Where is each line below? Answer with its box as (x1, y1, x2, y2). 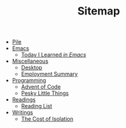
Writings (12, 109, 33, 116)
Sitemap (77, 4, 121, 18)
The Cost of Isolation (21, 115, 74, 123)
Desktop (21, 64, 42, 71)
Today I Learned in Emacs (21, 51, 87, 59)
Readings (12, 96, 36, 103)
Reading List (21, 103, 53, 110)
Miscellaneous (12, 57, 48, 65)
